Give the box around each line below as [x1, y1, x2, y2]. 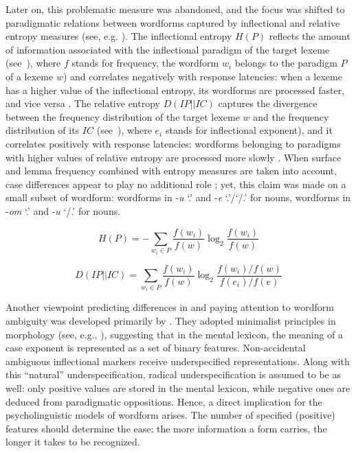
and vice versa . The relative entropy [5, 96, 160, 111]
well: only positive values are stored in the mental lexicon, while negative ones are [5, 380, 351, 395]
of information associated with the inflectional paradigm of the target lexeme [5, 42, 330, 56]
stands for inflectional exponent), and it [165, 123, 333, 137]
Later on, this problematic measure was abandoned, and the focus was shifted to [5, 2, 345, 16]
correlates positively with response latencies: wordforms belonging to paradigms [5, 136, 341, 150]
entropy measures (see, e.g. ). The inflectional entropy [5, 29, 232, 43]
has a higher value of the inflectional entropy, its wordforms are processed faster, [5, 82, 345, 97]
